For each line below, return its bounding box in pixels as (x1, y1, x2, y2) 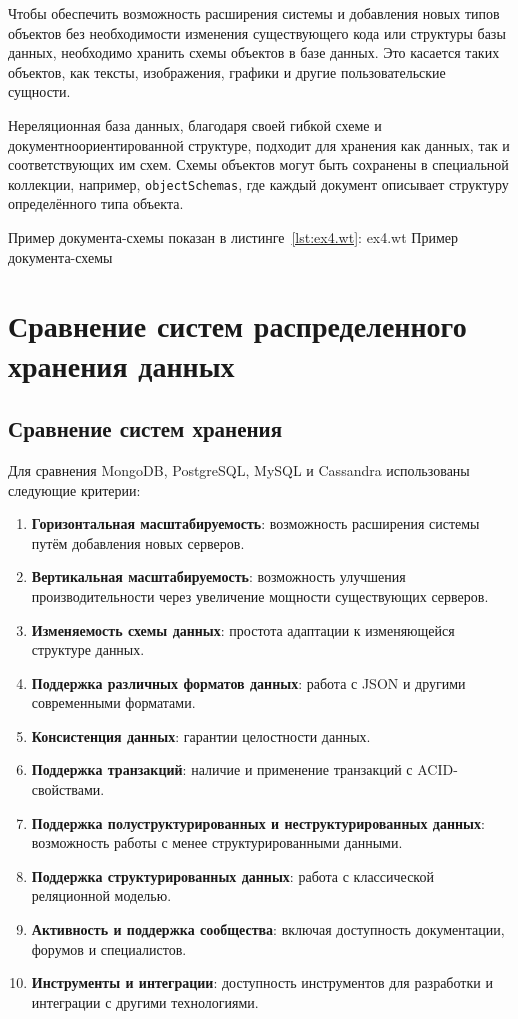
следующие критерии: (8, 479, 141, 500)
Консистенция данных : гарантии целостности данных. (31, 725, 371, 746)
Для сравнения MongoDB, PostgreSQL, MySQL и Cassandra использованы (8, 459, 470, 480)
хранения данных (8, 344, 235, 385)
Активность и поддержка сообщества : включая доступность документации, (31, 919, 505, 940)
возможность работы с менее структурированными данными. (31, 832, 403, 853)
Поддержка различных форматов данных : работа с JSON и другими (31, 672, 466, 693)
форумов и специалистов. (31, 938, 187, 959)
